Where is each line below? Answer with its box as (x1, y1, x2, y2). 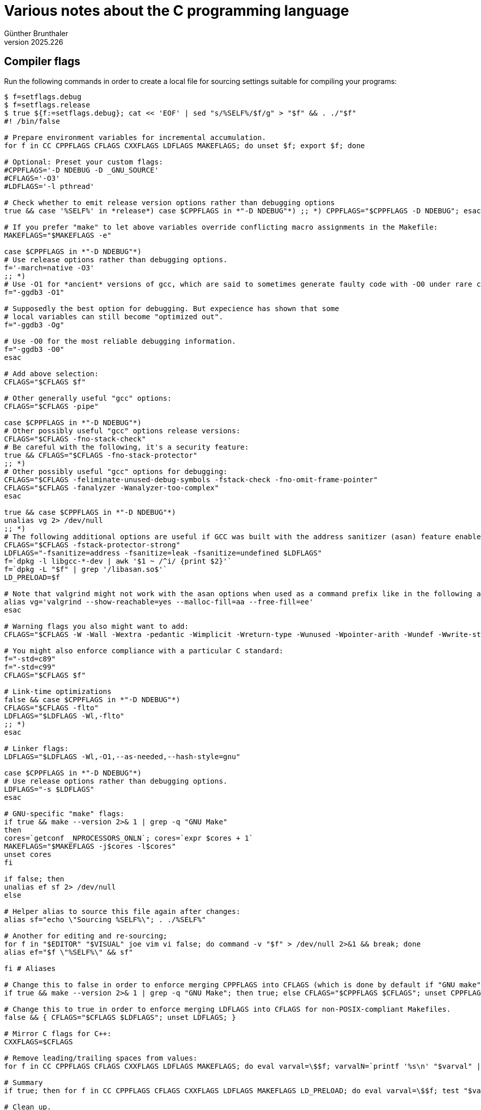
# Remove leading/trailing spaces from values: (4, 1053, 198, 1062)
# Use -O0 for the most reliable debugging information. (4, 337, 236, 345)
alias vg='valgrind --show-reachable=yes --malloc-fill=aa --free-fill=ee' (4, 597, 313, 606)
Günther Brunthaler (4, 29, 68, 38)
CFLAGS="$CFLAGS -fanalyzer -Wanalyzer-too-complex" (4, 483, 219, 492)
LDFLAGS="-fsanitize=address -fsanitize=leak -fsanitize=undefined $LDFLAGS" (4, 548, 322, 557)
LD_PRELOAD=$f (4, 573, 60, 581)
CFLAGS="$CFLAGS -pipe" (4, 402, 99, 410)
